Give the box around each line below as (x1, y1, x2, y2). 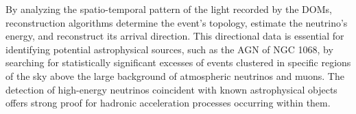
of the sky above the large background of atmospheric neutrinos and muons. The (5, 68, 344, 83)
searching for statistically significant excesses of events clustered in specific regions (5, 55, 351, 70)
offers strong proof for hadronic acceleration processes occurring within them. (5, 96, 331, 110)
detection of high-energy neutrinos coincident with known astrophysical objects (5, 82, 337, 96)
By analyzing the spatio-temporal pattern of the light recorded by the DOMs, (5, 2, 332, 16)
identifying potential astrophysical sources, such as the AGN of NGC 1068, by (5, 42, 333, 56)
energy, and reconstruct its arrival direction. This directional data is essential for (5, 29, 344, 43)
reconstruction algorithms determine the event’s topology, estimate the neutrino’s (5, 15, 348, 29)
